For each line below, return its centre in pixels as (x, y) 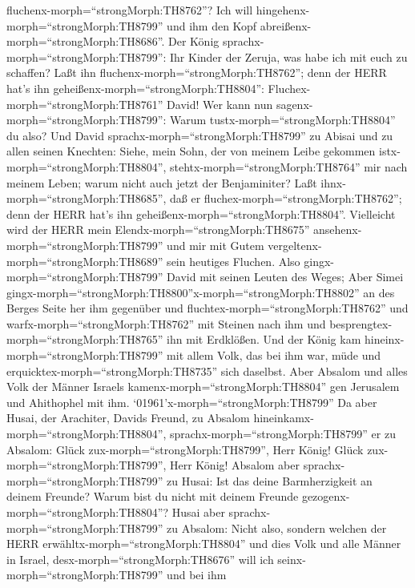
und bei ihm (197, 575)
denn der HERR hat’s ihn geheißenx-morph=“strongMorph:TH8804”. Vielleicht (201, 213)
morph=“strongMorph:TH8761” (85, 104)
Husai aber (198, 512)
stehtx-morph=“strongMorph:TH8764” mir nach (289, 166)
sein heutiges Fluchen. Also (234, 261)
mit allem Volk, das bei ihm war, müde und (274, 355)
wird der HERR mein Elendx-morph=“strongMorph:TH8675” (158, 230)
